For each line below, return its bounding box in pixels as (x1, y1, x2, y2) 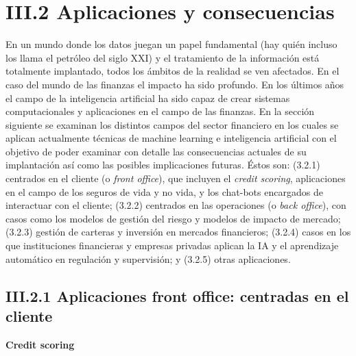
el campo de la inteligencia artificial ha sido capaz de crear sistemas (5, 90, 290, 105)
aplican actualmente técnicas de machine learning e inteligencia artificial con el (5, 131, 337, 145)
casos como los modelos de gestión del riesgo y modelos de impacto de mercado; (5, 211, 341, 225)
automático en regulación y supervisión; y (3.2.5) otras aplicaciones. (5, 251, 291, 266)
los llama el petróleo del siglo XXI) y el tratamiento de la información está (5, 50, 320, 64)
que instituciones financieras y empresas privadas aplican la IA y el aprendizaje (5, 238, 339, 253)
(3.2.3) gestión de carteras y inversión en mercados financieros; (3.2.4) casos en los (5, 225, 351, 239)
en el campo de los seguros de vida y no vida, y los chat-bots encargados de (5, 184, 323, 199)
